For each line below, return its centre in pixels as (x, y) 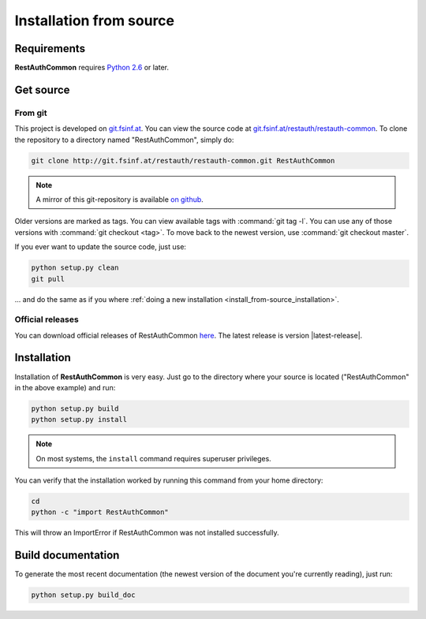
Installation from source (95, 21)
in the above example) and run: (65, 387)
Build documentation (67, 556)
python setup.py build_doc (83, 595)
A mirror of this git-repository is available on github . (120, 199)
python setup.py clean (75, 268)
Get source (42, 89)
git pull (48, 279)
